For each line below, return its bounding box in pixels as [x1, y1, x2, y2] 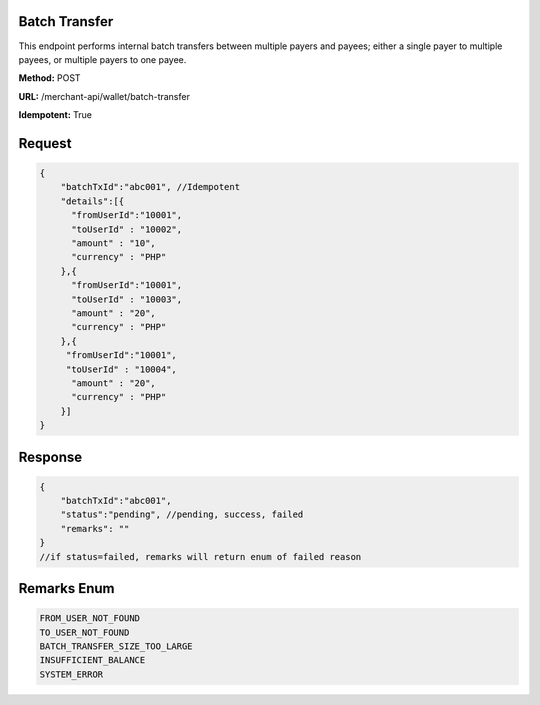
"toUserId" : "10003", [71, 293, 183, 305]
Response [18, 448, 83, 465]
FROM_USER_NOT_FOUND [39, 613, 140, 624]
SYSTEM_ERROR [39, 668, 104, 680]
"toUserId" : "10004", [65, 363, 177, 375]
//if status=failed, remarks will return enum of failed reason [39, 551, 362, 562]
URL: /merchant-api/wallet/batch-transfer [18, 90, 190, 102]
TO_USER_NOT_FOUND [39, 626, 130, 638]
